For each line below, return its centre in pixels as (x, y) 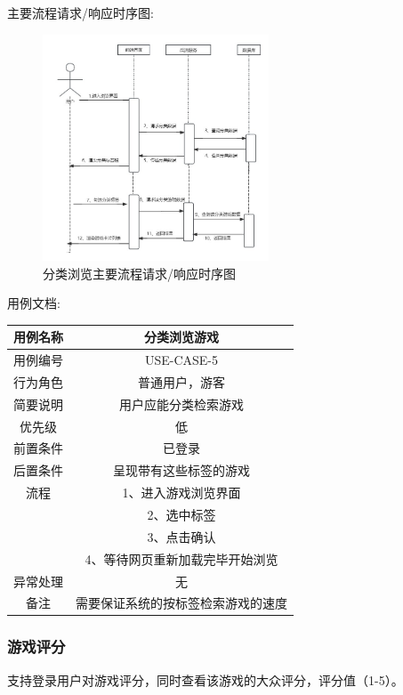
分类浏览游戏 (181, 337)
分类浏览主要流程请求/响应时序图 (139, 273)
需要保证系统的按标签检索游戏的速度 (181, 603)
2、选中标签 (181, 515)
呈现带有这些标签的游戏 (181, 470)
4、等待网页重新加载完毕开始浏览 (181, 558)
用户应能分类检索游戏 (181, 404)
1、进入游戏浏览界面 (181, 493)
